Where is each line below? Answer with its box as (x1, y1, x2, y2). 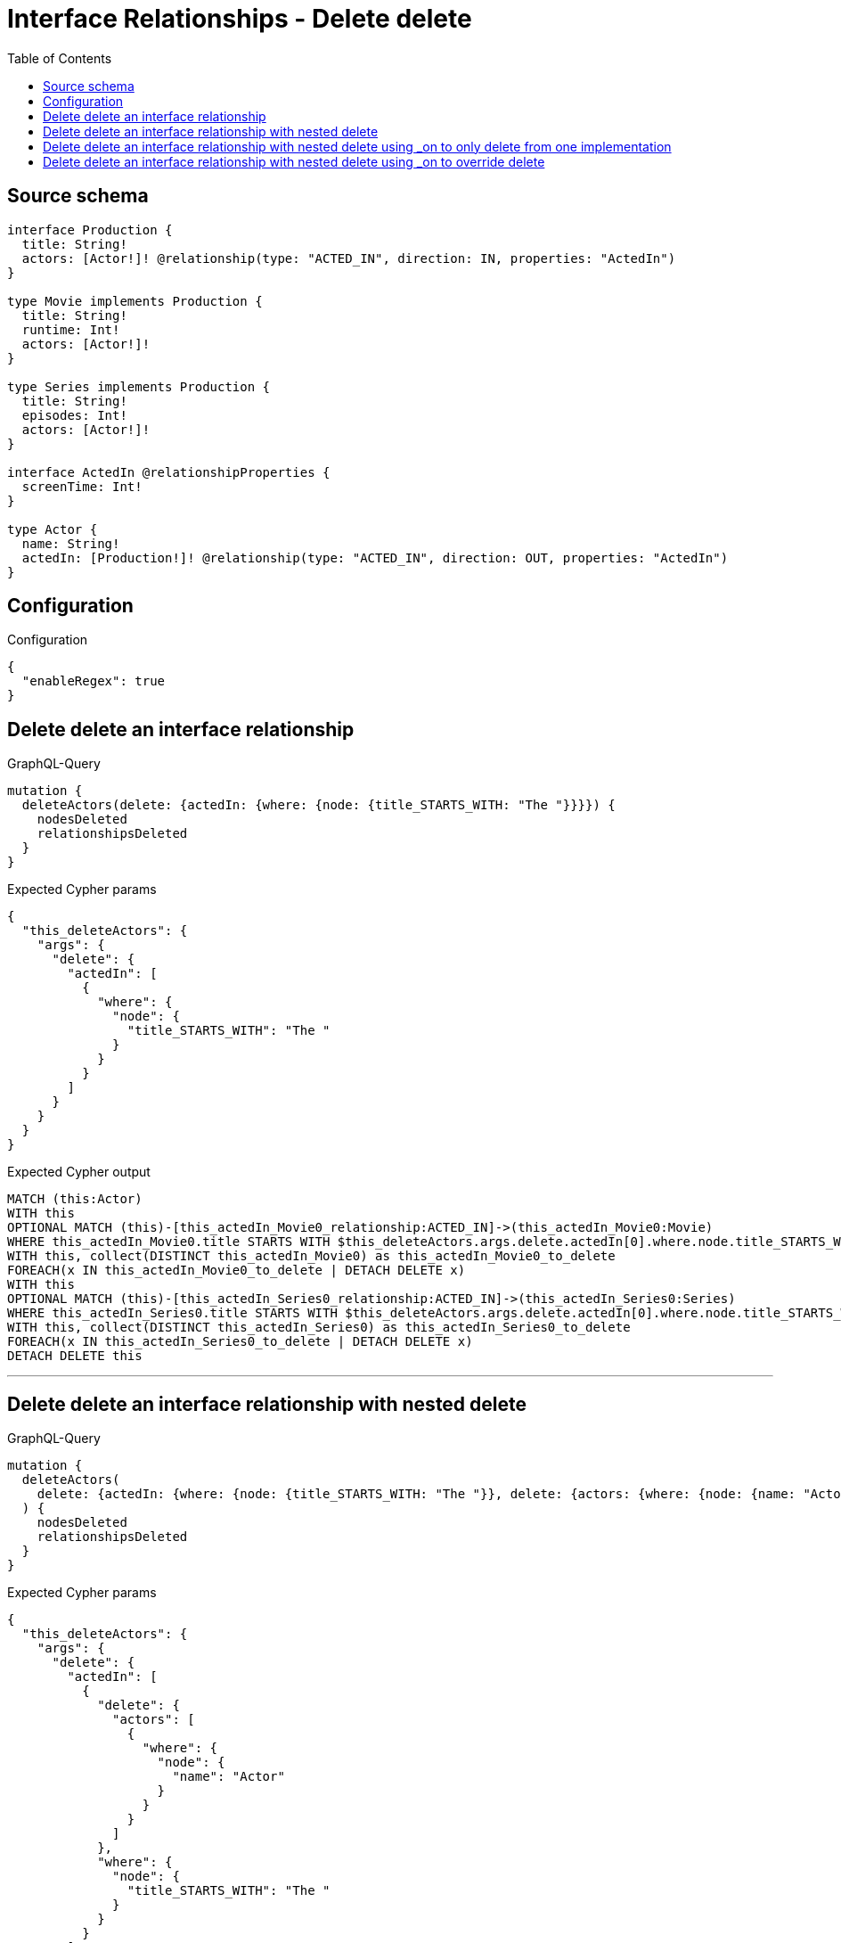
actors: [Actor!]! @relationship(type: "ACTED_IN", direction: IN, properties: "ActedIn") (21, 250, 676, 266)
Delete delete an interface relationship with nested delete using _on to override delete (43, 153, 545, 169)
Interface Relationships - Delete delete (7, 4, 472, 34)
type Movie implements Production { (7, 293, 263, 308)
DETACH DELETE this (7, 1349, 143, 1364)
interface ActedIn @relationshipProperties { (7, 464, 331, 480)
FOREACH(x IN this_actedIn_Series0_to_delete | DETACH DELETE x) (7, 1334, 473, 1349)
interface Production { (7, 222, 173, 237)
